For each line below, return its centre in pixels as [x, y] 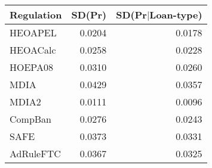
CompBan [31, 119]
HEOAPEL [33, 32]
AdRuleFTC [35, 153]
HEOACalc [33, 50]
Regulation [36, 15]
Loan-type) [176, 15]
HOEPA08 [31, 67]
